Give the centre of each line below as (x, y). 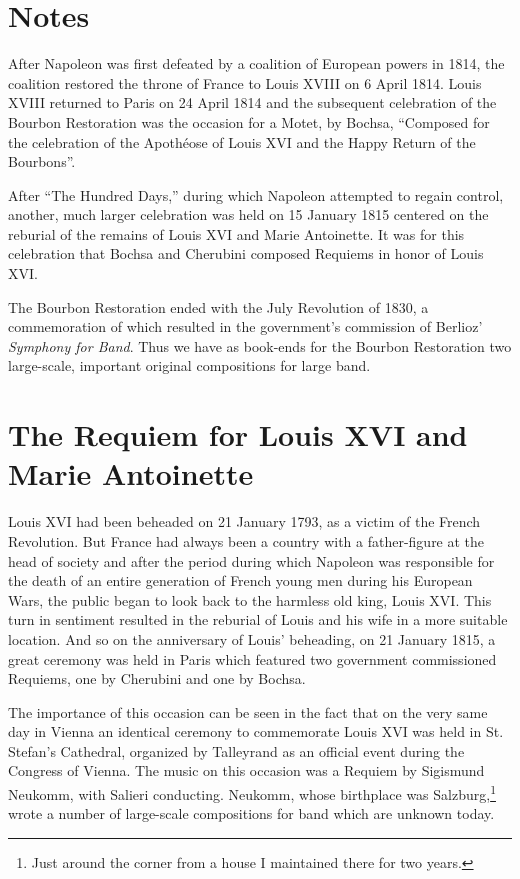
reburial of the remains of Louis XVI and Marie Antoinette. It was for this (236, 233)
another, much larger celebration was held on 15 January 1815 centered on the (248, 214)
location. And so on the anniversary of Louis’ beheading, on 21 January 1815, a (252, 638)
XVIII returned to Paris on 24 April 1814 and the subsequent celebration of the (252, 102)
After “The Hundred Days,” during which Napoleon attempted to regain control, (256, 194)
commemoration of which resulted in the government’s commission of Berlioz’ (245, 326)
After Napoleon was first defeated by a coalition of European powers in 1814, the (256, 63)
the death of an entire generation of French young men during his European (240, 580)
